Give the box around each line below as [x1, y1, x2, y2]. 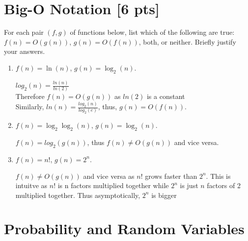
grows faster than [145, 170, 197, 181]
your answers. [4, 46, 45, 56]
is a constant [146, 91, 185, 101]
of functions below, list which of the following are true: [70, 27, 235, 37]
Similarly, [15, 101, 44, 112]
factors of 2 [207, 180, 241, 191]
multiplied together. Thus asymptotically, [15, 190, 140, 200]
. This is [206, 170, 231, 181]
